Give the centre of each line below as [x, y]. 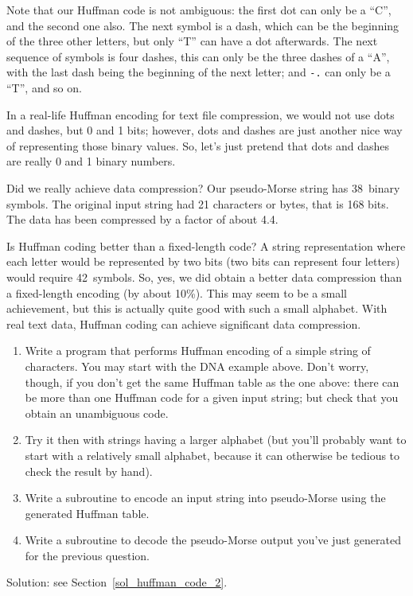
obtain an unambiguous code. [97, 413]
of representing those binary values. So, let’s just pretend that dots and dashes [198, 145]
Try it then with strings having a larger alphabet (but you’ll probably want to [216, 440]
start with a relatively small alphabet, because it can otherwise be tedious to [212, 455]
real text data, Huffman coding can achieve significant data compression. [184, 323]
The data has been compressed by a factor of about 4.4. [142, 219]
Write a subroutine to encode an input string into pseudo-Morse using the [205, 498]
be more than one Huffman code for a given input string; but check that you [212, 397]
